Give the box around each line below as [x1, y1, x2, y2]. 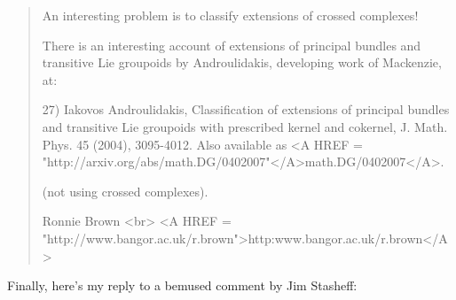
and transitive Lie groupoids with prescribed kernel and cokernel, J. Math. [42, 117, 448, 135]
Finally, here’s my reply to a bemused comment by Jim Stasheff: [7, 276, 358, 295]
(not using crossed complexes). [42, 181, 208, 200]
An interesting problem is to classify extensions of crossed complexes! [42, 6, 419, 24]
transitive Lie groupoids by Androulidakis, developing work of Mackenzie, [42, 53, 442, 72]
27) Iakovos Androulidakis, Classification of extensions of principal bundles [42, 100, 450, 119]
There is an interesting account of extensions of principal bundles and [42, 35, 421, 54]
